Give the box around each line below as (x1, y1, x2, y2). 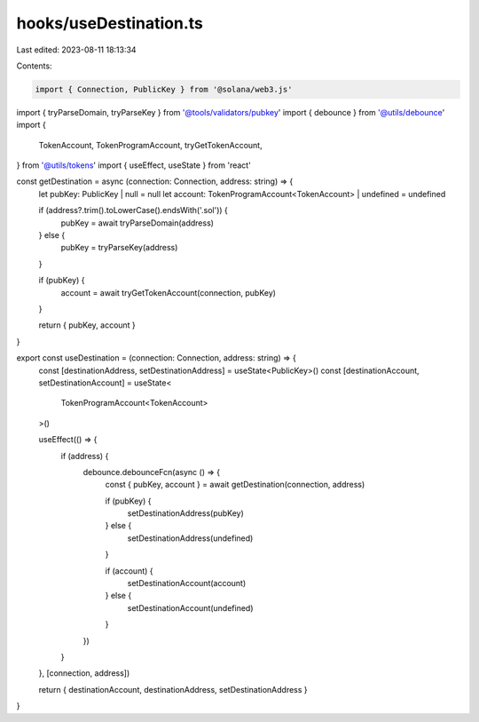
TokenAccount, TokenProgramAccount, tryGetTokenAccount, (38, 139, 263, 150)
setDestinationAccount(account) (127, 578, 247, 589)
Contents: (16, 60, 52, 71)
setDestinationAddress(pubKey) (127, 508, 244, 519)
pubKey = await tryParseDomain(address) (60, 218, 215, 228)
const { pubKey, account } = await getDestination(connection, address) (105, 480, 365, 490)
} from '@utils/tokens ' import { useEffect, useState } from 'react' (16, 160, 252, 171)
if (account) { (105, 565, 154, 576)
